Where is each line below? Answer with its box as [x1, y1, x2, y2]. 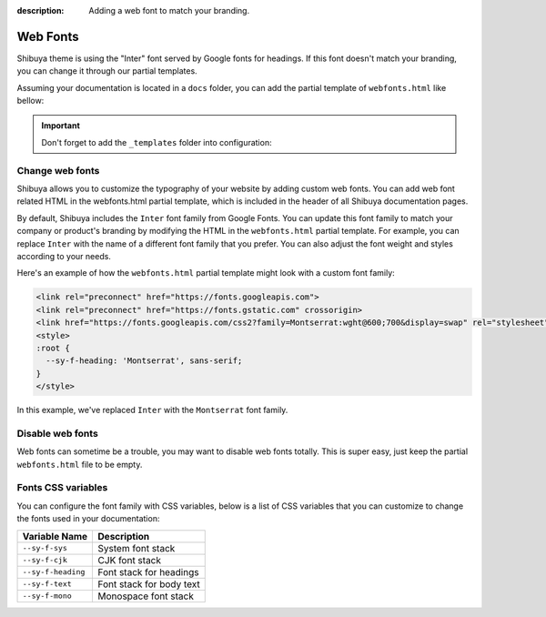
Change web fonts [16, 164, 100, 177]
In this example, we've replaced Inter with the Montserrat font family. [16, 405, 288, 416]
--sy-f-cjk [22, 555, 68, 564]
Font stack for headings [97, 565, 199, 578]
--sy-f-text [22, 579, 72, 589]
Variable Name [22, 530, 88, 542]
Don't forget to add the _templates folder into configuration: [41, 137, 272, 147]
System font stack [97, 541, 176, 554]
